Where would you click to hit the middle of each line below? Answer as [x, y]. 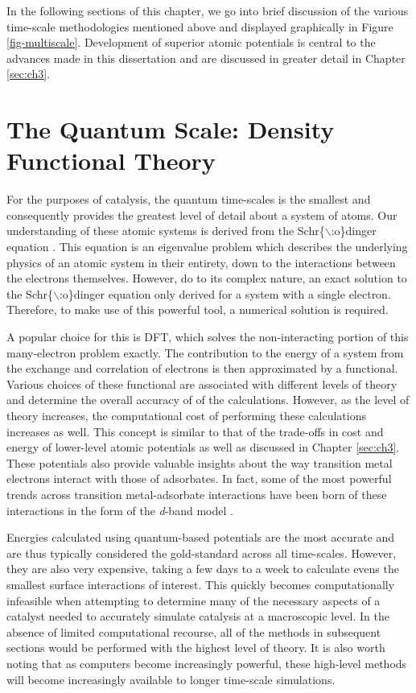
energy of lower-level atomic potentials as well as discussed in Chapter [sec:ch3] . [203, 447]
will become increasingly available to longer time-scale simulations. [171, 679]
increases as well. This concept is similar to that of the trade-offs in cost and [195, 431]
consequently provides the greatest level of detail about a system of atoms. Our [202, 214]
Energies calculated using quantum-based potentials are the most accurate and [201, 537]
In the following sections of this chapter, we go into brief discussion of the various [208, 10]
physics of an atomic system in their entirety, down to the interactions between [201, 262]
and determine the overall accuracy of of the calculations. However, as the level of [208, 400]
